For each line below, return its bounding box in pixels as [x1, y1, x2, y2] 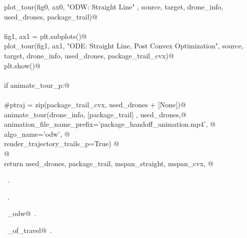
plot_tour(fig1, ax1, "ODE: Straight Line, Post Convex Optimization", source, [4, 40, 243, 51]
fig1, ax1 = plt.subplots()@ [4, 30, 87, 41]
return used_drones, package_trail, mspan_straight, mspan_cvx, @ [4, 158, 213, 168]
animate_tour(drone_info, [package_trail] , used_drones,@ [4, 109, 186, 119]
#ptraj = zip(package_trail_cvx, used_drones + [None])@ [4, 99, 186, 109]
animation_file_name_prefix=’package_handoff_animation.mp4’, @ [4, 119, 215, 129]
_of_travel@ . [7, 225, 52, 235]
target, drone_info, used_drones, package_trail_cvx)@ [4, 50, 174, 60]
